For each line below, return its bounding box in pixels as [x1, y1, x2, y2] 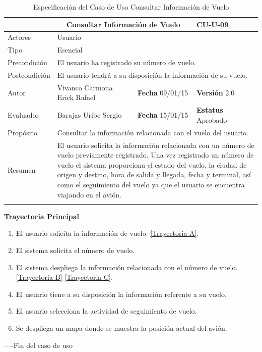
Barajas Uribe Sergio [57, 110, 122, 120]
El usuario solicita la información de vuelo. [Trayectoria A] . [16, 228, 199, 238]
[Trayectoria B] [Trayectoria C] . [16, 272, 113, 282]
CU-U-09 [196, 19, 229, 29]
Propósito [8, 127, 38, 137]
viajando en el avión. [57, 189, 121, 199]
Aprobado [196, 114, 227, 125]
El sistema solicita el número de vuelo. [16, 245, 135, 256]
